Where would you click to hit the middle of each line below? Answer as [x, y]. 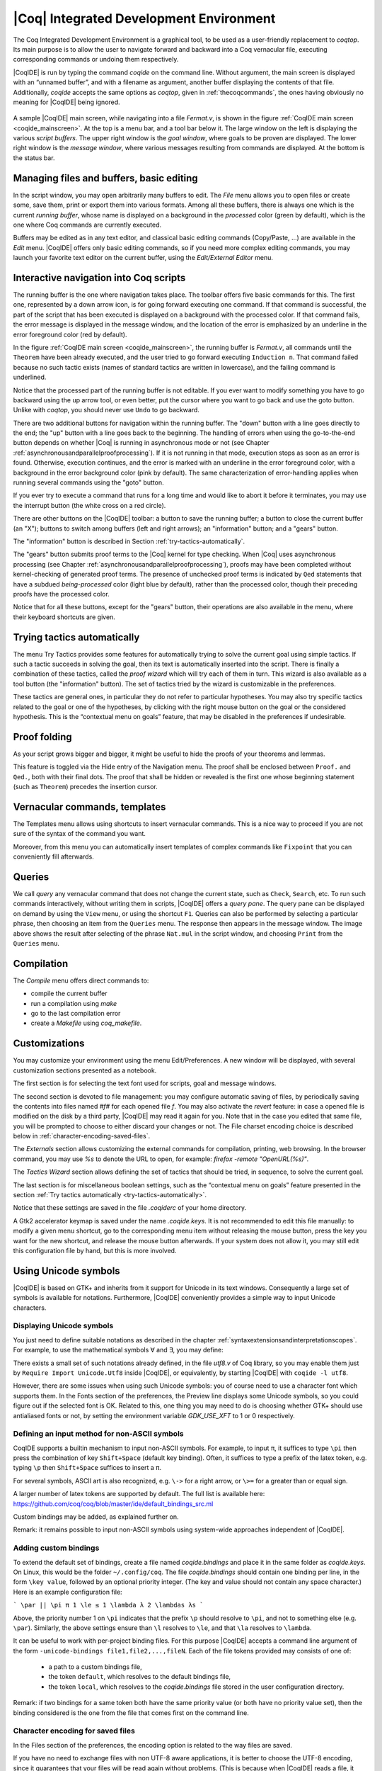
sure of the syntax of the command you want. [80, 834]
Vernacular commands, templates [89, 807]
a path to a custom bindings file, [95, 1667]
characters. [30, 1308]
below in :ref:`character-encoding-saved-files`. [82, 1136]
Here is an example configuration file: [68, 1592]
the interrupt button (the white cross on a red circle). [89, 505]
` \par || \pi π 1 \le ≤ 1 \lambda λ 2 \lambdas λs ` [108, 1605]
